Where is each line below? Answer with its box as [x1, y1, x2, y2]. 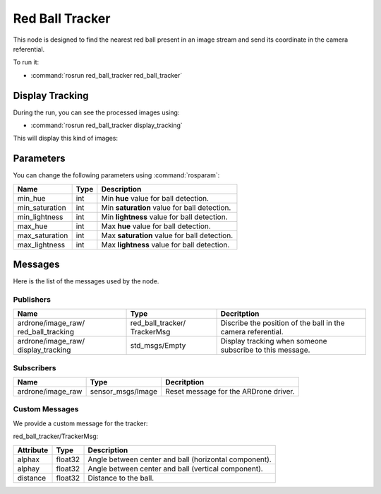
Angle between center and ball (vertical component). [87, 464, 264, 474]
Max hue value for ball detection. [101, 221, 211, 231]
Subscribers [13, 363, 56, 372]
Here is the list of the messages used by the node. [13, 277, 159, 286]
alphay [17, 464, 40, 474]
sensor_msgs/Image [90, 387, 158, 396]
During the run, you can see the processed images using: [13, 108, 180, 117]
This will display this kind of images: [13, 134, 119, 143]
